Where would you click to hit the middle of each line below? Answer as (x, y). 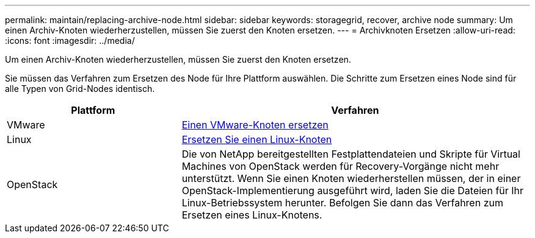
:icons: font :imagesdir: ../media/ (70, 40)
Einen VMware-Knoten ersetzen (255, 125)
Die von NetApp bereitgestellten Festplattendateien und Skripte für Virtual (351, 154)
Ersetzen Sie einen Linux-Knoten (257, 139)
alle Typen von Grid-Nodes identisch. (80, 89)
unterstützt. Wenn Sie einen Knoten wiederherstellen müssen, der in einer (351, 178)
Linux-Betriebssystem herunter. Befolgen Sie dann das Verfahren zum (342, 203)
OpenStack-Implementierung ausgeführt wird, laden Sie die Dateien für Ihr (353, 191)
